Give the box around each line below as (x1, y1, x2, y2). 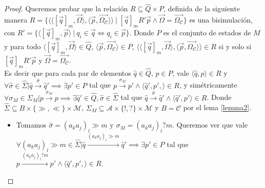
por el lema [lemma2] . (183, 102, 252, 113)
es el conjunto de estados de (163, 27, 251, 37)
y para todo (4, 40, 41, 51)
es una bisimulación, (189, 14, 253, 25)
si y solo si (218, 40, 252, 51)
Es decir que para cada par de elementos (4, 67, 131, 78)
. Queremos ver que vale (172, 119, 248, 130)
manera (4, 14, 28, 25)
